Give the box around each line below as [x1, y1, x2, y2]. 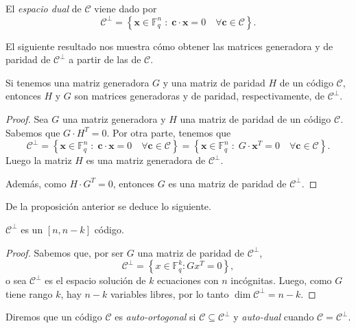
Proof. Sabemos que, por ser [5, 245, 124, 259]
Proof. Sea [5, 111, 49, 126]
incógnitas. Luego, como [230, 273, 332, 288]
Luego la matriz [5, 153, 72, 167]
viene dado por [94, 1, 157, 15]
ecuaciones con [157, 273, 219, 288]
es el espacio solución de [45, 273, 146, 288]
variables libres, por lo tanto [110, 286, 229, 301]
